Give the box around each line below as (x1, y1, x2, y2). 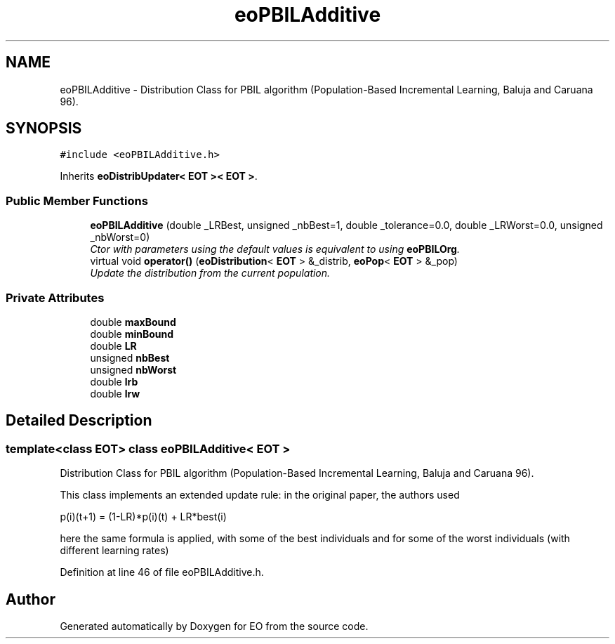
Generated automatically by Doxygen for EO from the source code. (60, 620, 369, 632)
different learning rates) (60, 544, 169, 557)
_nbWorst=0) (90, 231, 150, 244)
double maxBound (90, 315, 176, 328)
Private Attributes (6, 290, 105, 305)
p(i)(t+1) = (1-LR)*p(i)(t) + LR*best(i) (60, 511, 227, 523)
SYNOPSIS (6, 119, 82, 138)
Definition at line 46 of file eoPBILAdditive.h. (60, 566, 264, 579)
